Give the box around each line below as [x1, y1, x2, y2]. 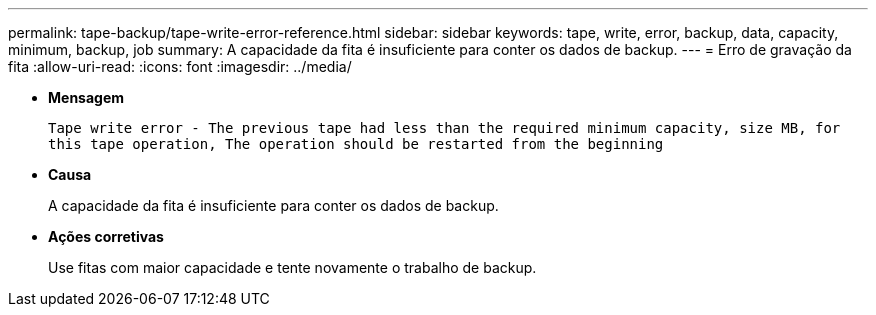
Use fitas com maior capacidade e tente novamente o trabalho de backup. [48, 259, 537, 276]
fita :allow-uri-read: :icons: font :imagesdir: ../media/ [8, 58, 352, 75]
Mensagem [48, 89, 125, 106]
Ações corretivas [48, 228, 164, 245]
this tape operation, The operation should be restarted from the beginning [48, 136, 664, 152]
